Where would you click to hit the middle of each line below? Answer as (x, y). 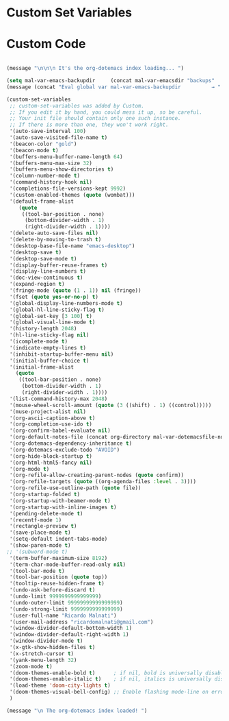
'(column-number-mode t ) (44, 176)
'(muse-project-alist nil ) (48, 412)
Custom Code (46, 44)
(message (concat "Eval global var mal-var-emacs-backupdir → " (114, 87)
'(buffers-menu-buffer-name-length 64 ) (66, 157)
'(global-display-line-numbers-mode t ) (66, 303)
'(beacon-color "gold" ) (43, 144)
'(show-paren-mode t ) (40, 546)
